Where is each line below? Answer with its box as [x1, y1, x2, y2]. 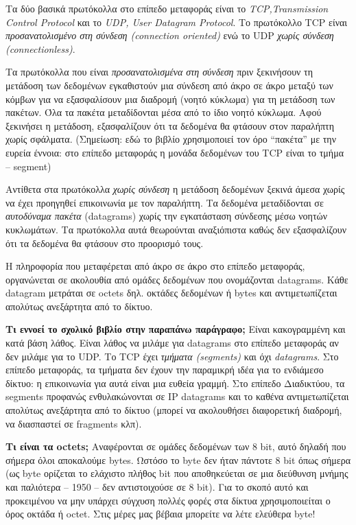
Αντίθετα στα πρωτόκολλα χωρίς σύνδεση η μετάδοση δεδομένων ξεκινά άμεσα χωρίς [5, 182, 345, 196]
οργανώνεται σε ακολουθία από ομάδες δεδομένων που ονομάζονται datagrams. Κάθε [5, 272, 348, 286]
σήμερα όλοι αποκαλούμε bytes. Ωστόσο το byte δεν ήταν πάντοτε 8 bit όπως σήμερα [5, 452, 351, 467]
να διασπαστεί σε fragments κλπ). [5, 416, 142, 430]
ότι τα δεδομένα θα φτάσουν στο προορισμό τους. [5, 235, 204, 250]
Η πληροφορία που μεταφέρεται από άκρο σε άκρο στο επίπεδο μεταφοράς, [5, 259, 305, 273]
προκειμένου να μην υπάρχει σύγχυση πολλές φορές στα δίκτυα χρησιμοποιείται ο [5, 493, 331, 507]
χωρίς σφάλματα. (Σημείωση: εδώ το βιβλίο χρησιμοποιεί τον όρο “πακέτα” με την [5, 132, 336, 146]
